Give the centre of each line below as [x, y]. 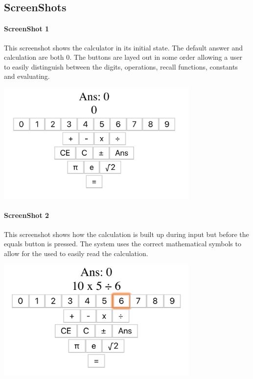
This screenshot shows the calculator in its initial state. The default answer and [123, 47]
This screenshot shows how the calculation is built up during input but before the [126, 234]
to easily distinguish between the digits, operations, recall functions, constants [121, 66]
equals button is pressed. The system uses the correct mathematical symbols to [123, 244]
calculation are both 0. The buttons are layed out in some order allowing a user [123, 57]
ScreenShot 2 [27, 215]
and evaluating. [27, 76]
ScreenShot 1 [27, 29]
